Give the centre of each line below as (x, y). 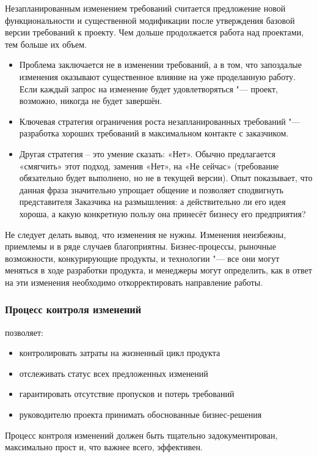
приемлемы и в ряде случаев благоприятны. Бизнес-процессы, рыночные (140, 246)
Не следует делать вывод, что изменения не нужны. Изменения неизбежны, (146, 234)
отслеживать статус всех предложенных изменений (114, 373)
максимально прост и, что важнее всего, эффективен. (104, 447)
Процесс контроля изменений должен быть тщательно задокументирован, (141, 435)
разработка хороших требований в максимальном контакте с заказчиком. (154, 133)
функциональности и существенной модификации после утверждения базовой (150, 20)
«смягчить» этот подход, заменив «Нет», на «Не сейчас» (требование (149, 165)
